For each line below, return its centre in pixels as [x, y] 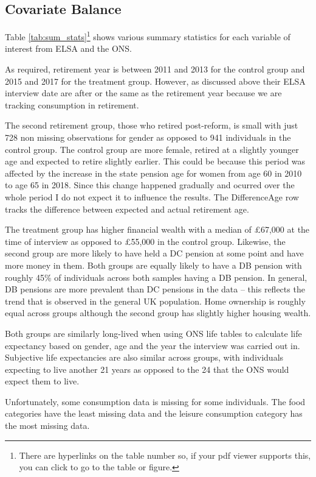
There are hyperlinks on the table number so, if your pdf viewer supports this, [165, 455]
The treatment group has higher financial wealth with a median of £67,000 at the [157, 229]
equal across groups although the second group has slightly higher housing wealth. [158, 313]
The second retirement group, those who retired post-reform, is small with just [152, 125]
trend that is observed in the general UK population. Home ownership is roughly [155, 301]
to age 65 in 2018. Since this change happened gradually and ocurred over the [150, 185]
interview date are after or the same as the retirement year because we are [143, 93]
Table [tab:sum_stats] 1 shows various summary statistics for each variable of [148, 36]
